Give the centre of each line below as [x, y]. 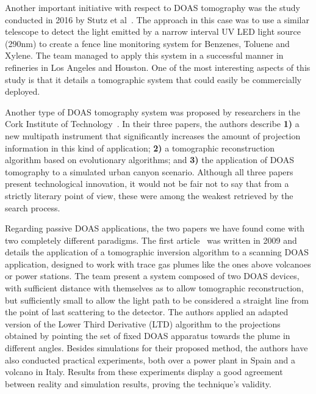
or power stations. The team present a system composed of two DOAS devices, [152, 276]
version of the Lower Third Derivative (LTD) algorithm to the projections [143, 323]
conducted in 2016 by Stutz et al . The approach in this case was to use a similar [157, 19]
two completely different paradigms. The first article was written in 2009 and [151, 240]
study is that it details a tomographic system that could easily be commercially [153, 79]
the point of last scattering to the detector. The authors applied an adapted [147, 312]
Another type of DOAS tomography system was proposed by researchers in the [153, 111]
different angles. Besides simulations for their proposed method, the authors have [156, 348]
